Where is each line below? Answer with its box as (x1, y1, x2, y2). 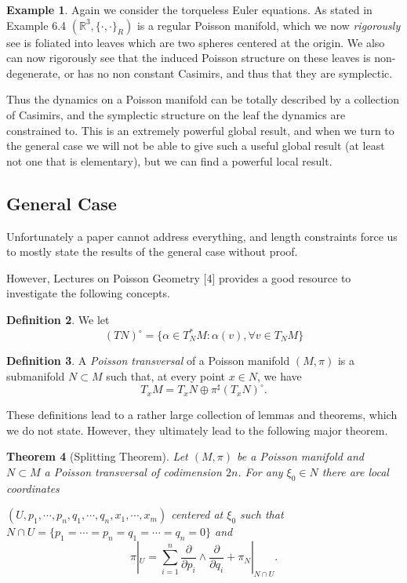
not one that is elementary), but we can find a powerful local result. (6, 152, 333, 169)
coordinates (6, 479, 60, 496)
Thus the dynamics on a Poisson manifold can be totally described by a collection (6, 91, 400, 107)
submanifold (6, 367, 65, 384)
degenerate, (6, 64, 61, 81)
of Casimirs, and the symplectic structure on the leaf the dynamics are (6, 106, 346, 122)
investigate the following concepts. (6, 285, 170, 301)
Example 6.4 (6, 16, 67, 33)
